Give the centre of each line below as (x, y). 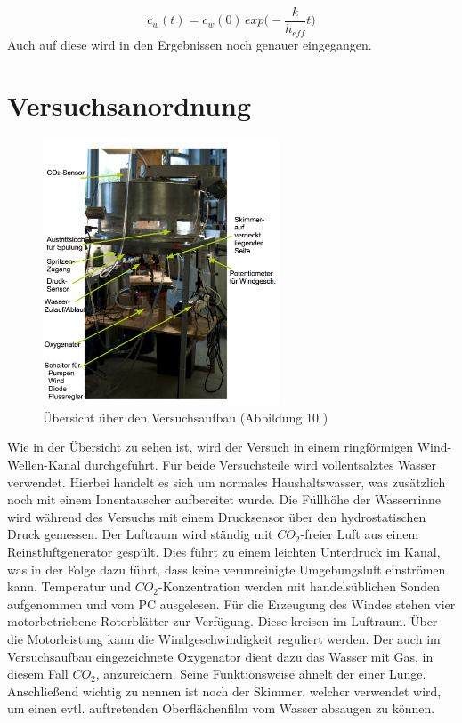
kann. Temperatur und (69, 586)
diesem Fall (38, 674)
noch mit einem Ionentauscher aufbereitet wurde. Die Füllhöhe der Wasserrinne (224, 499)
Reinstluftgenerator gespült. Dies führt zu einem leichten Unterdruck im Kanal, (224, 552)
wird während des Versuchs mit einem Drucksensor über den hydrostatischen (217, 516)
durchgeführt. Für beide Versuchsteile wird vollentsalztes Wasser (261, 465)
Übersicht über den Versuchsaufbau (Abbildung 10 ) (186, 417)
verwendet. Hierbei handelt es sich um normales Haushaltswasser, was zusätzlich (227, 482)
